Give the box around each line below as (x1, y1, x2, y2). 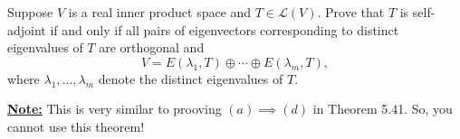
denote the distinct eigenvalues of (98, 69, 283, 88)
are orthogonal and (99, 38, 205, 57)
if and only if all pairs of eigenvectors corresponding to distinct (50, 20, 399, 39)
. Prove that (317, 3, 385, 21)
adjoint (7, 20, 46, 39)
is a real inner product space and (68, 3, 252, 21)
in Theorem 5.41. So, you (312, 99, 453, 118)
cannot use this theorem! (7, 116, 145, 135)
